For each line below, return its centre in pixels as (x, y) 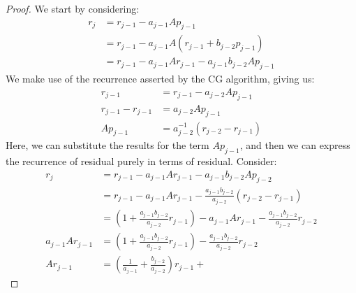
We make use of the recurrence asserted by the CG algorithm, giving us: (160, 79)
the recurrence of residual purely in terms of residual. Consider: (141, 161)
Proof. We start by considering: (73, 8)
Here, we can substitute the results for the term (107, 145)
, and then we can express (295, 145)
